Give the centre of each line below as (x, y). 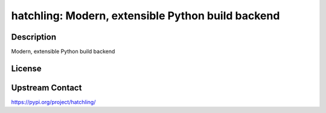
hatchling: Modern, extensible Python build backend (145, 16)
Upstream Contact (46, 87)
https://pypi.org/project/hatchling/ (53, 102)
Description (34, 37)
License (26, 68)
